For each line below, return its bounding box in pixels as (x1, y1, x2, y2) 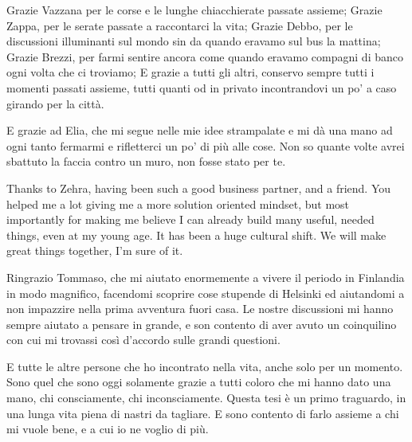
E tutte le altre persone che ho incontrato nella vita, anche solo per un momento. (6, 358, 403, 374)
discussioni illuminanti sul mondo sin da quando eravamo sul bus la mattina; (6, 33, 381, 49)
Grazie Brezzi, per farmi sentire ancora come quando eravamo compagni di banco (6, 48, 403, 65)
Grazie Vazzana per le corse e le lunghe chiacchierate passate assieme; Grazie (6, 2, 383, 18)
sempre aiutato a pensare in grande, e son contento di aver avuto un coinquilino (6, 315, 397, 332)
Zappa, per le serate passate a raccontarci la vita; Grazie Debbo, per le (6, 17, 353, 33)
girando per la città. (6, 95, 104, 111)
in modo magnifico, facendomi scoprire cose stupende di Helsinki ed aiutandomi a (6, 284, 405, 301)
